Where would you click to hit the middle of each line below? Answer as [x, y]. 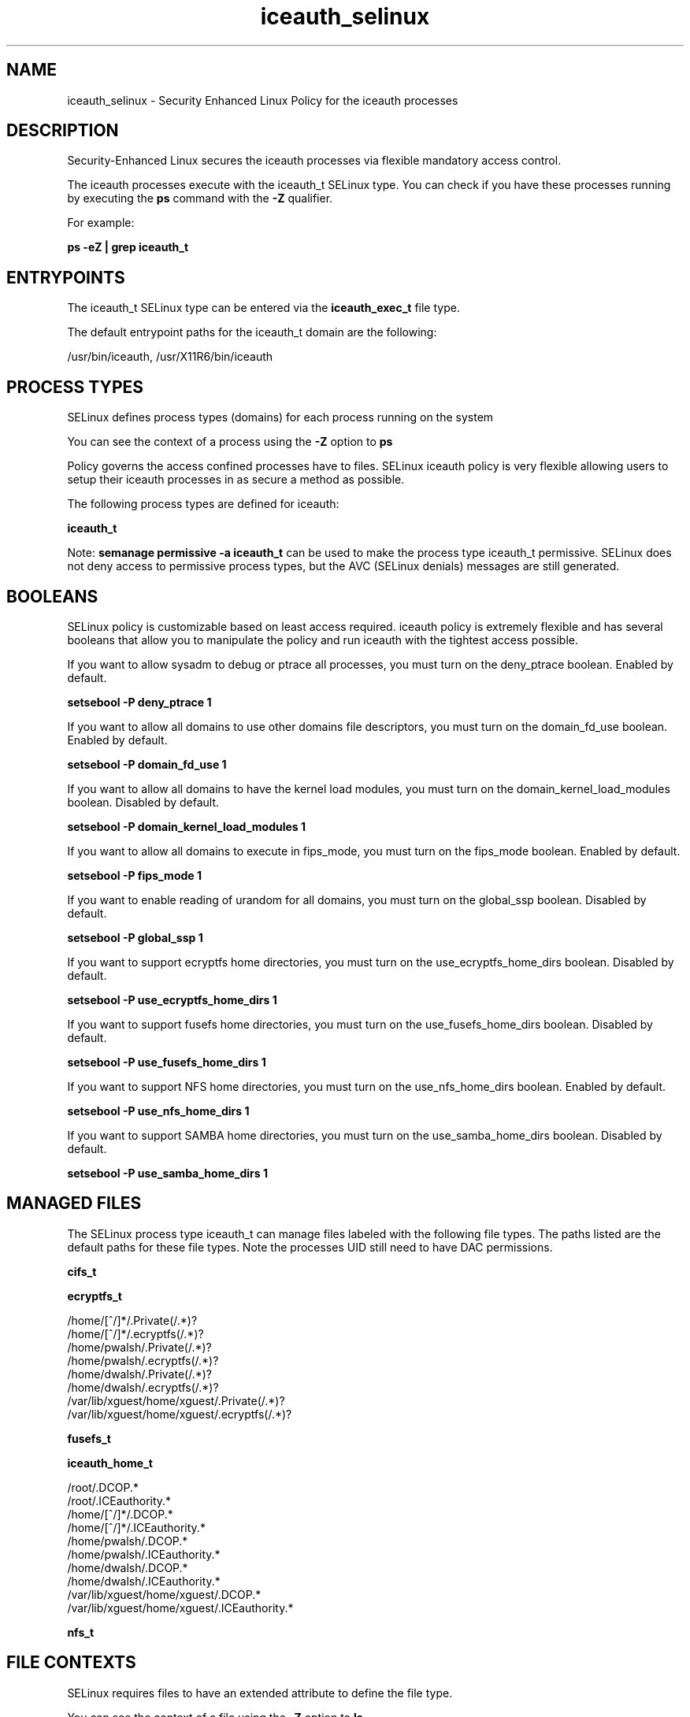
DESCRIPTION [63, 131]
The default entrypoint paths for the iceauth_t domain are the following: [252, 332]
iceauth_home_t [110, 1463]
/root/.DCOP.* [103, 1487]
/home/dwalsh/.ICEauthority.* [144, 1581]
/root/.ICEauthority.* [119, 1500]
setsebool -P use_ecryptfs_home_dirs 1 [172, 999]
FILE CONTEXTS [71, 1663]
